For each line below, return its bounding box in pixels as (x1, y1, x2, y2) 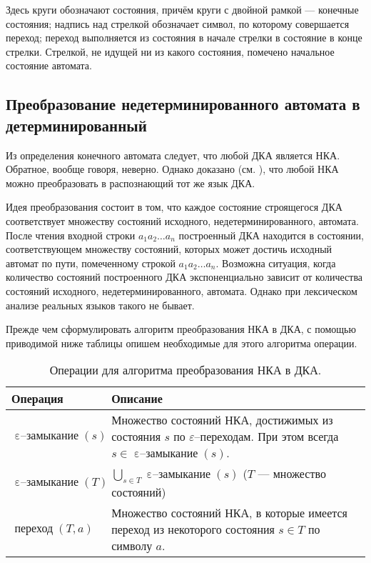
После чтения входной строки (6, 227, 136, 242)
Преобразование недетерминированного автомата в (6, 93, 360, 115)
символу (111, 537, 153, 554)
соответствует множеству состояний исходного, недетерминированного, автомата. (6, 213, 359, 228)
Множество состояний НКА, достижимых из (111, 412, 333, 429)
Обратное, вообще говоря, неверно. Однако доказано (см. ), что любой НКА (6, 161, 339, 176)
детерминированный (6, 114, 147, 136)
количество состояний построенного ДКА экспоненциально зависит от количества (6, 269, 363, 284)
